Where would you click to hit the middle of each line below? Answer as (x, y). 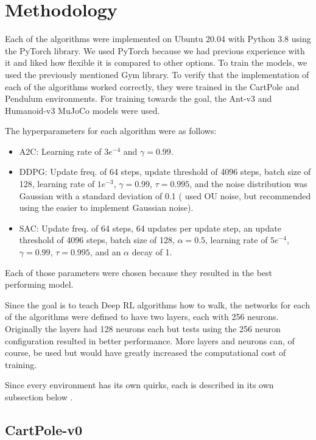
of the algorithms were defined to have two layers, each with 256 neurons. (142, 317)
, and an (105, 252)
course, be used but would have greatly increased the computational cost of (146, 353)
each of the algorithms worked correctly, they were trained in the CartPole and (152, 86)
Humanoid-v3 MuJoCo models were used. (83, 110)
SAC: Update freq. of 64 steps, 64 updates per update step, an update (150, 228)
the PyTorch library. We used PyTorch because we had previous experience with (155, 50)
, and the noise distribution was (248, 184)
